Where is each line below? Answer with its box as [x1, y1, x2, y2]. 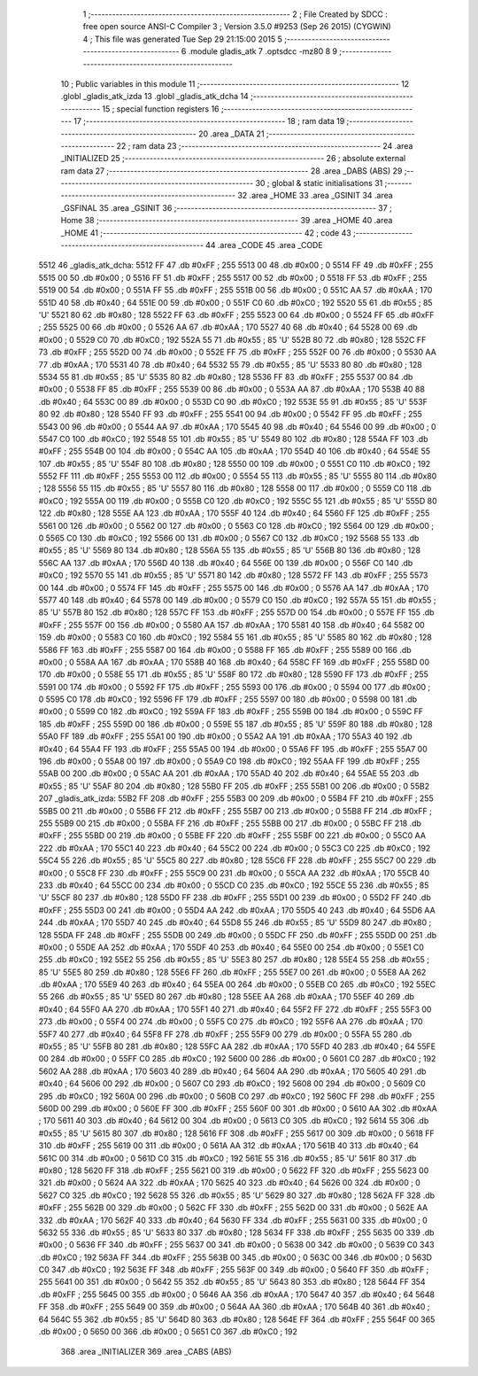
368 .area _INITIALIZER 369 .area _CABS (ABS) [60, 1347, 232, 1357]
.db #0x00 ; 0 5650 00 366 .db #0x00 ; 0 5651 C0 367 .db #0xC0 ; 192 [38, 1326, 298, 1337]
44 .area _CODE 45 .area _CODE [204, 240, 323, 251]
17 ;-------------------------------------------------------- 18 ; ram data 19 [73, 116, 345, 127]
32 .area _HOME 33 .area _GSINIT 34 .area [237, 190, 393, 201]
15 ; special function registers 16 [102, 103, 220, 114]
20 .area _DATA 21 [197, 128, 265, 139]
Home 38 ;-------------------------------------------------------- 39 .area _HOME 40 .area [60, 215, 393, 226]
